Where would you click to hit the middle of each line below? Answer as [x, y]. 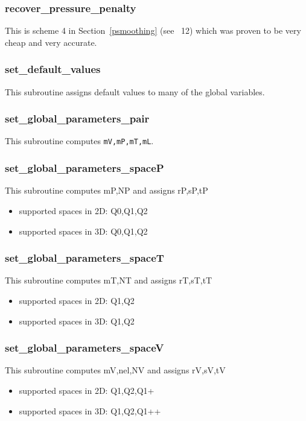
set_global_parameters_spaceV [84, 348]
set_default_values [53, 69]
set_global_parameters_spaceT [84, 258]
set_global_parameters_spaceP [84, 168]
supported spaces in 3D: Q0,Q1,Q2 [83, 231]
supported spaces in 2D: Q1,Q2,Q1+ [87, 390]
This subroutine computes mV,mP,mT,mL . [79, 141]
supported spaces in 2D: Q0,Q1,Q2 [83, 210]
